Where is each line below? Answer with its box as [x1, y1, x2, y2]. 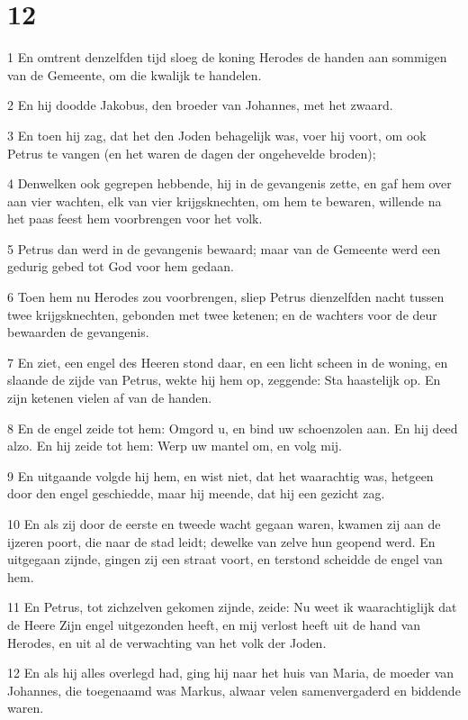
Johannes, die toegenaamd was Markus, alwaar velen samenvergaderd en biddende [7, 680, 461, 699]
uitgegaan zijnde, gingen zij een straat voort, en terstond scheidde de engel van [7, 550, 443, 569]
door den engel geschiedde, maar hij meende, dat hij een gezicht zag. [7, 484, 385, 503]
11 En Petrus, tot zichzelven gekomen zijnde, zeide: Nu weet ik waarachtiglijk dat [7, 597, 457, 616]
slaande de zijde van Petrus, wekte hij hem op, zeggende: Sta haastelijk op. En [7, 370, 441, 389]
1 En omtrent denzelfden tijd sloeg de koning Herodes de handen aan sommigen [7, 48, 447, 67]
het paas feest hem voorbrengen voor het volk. [7, 209, 263, 228]
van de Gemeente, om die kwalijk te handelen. [7, 65, 262, 84]
